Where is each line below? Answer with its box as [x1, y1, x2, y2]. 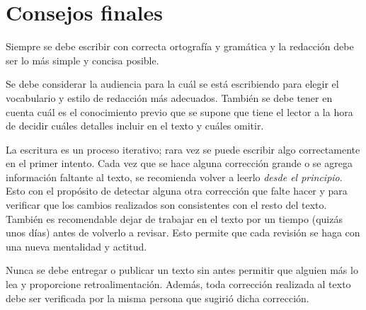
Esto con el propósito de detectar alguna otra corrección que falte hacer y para [6, 183, 348, 198]
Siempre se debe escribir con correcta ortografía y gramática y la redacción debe [6, 39, 354, 54]
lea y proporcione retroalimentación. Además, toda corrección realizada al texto [6, 277, 351, 292]
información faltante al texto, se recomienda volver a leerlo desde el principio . [6, 169, 343, 184]
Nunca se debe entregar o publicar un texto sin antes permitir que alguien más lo [6, 263, 358, 277]
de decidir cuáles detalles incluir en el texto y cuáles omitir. [6, 118, 264, 133]
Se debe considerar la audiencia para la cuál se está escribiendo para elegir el [6, 76, 339, 91]
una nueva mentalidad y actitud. [6, 239, 147, 253]
